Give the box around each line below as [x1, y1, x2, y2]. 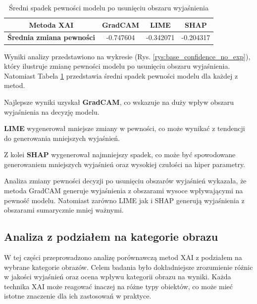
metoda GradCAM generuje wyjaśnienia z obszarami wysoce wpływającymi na [4, 185, 243, 196]
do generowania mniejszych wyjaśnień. [4, 132, 120, 143]
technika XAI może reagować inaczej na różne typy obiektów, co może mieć [4, 281, 233, 291]
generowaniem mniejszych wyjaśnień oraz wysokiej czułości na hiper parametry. [4, 159, 246, 169]
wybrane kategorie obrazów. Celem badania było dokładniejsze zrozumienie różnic [4, 261, 253, 272]
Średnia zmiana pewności [7, 32, 95, 43]
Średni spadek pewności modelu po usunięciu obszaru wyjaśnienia [9, 2, 208, 12]
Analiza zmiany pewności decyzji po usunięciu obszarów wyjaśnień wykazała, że [4, 175, 247, 186]
